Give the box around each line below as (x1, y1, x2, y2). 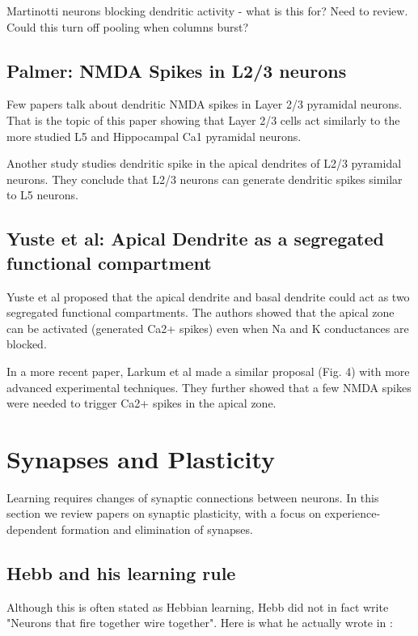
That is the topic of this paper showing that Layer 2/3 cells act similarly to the (6, 111, 400, 128)
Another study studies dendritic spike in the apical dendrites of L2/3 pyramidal (6, 155, 402, 172)
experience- (324, 505, 381, 522)
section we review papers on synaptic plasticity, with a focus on (6, 505, 321, 522)
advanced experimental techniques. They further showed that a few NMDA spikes (6, 378, 412, 395)
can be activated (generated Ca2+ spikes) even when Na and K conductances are (6, 319, 409, 336)
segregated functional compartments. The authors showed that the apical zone (6, 304, 395, 321)
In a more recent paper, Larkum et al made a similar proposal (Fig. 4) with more (6, 362, 410, 379)
